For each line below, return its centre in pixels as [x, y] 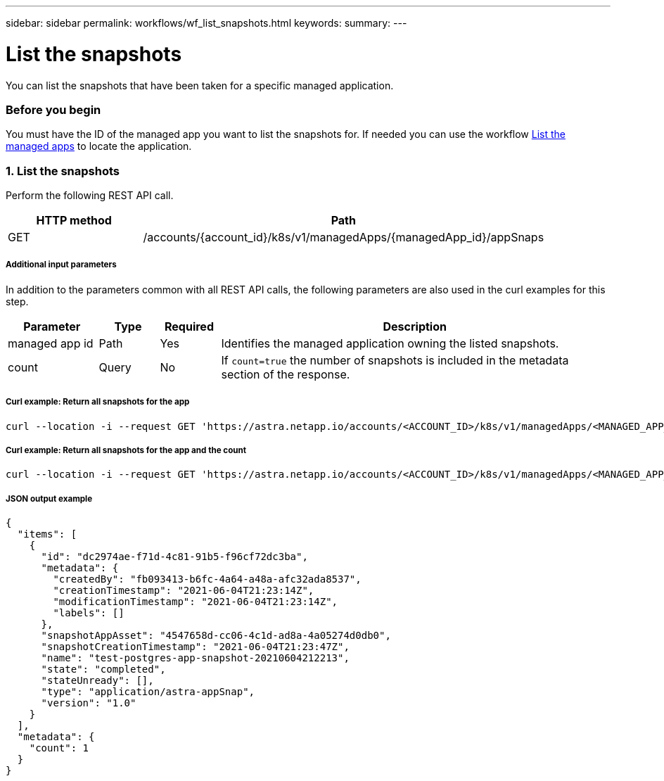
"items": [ [47, 534]
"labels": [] [89, 613]
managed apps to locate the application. [99, 146]
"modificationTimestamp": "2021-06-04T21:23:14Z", [196, 602]
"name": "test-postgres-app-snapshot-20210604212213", [195, 658]
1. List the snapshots [63, 171]
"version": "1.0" [89, 703]
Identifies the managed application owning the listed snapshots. [390, 343]
